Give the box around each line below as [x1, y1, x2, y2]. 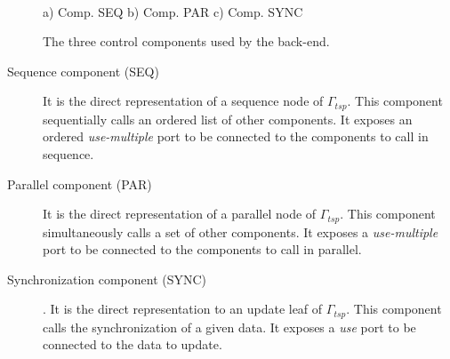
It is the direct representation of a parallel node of [43, 204, 317, 223]
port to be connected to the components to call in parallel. [43, 240, 362, 259]
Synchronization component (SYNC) [7, 269, 207, 288]
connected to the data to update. [43, 335, 222, 354]
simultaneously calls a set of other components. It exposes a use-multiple [43, 222, 438, 241]
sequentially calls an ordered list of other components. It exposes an [43, 109, 413, 128]
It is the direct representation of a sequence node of [43, 92, 324, 110]
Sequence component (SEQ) [7, 61, 159, 80]
